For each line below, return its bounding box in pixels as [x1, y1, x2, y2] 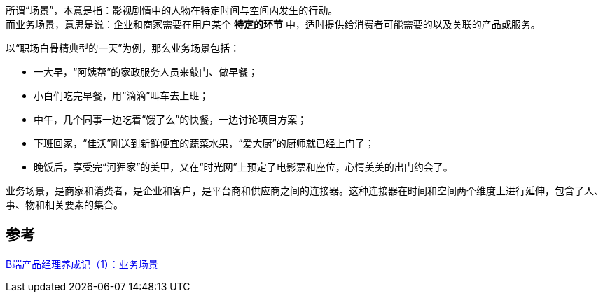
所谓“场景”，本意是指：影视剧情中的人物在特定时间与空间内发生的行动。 [6, 4, 338, 16]
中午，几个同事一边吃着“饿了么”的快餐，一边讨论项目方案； [34, 113, 307, 125]
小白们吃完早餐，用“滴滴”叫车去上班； [34, 90, 209, 101]
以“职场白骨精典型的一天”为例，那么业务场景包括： [6, 42, 240, 54]
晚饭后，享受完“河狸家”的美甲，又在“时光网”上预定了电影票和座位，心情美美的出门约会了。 [34, 161, 453, 173]
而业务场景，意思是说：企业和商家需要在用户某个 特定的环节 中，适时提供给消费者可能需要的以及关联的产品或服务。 [6, 18, 541, 30]
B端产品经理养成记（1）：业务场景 [6, 257, 158, 270]
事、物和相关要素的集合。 [6, 199, 123, 211]
